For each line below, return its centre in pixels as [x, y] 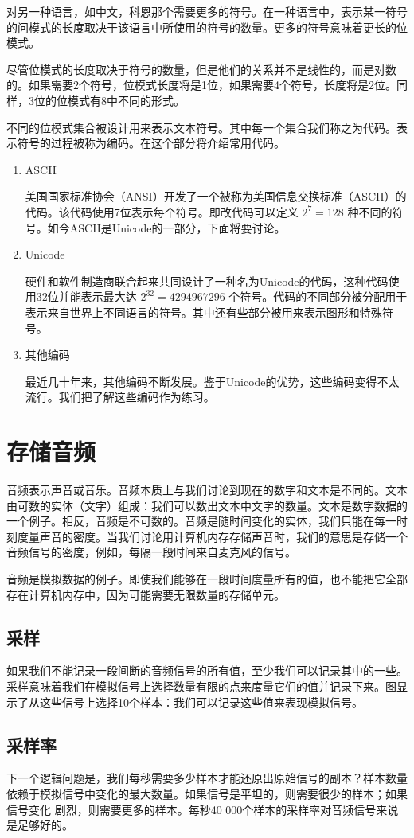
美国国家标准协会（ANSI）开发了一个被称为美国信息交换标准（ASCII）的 [216, 196]
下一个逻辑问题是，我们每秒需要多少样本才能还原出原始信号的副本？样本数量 [207, 778]
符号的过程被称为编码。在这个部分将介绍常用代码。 [151, 143]
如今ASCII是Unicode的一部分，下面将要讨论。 [166, 227]
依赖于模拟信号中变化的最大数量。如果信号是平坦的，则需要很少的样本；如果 [207, 793]
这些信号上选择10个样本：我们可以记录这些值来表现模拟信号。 [201, 702]
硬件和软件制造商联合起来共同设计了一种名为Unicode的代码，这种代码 [207, 281]
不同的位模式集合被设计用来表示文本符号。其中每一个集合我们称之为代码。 [201, 127]
